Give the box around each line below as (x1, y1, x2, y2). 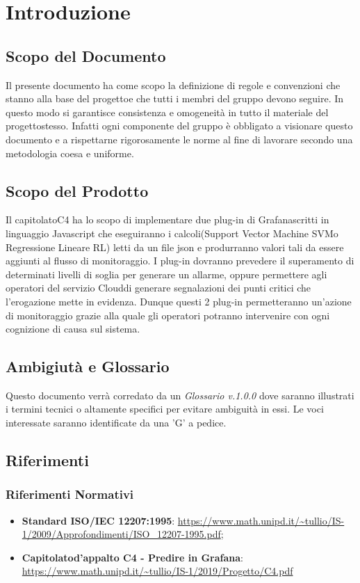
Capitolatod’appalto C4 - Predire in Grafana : (22, 550, 244, 564)
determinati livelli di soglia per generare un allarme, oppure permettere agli (6, 266, 327, 281)
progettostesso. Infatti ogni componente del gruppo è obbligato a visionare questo (6, 118, 353, 133)
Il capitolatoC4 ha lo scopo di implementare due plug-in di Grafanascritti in (6, 212, 329, 227)
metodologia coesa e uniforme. (6, 145, 134, 160)
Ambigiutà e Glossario (6, 356, 170, 377)
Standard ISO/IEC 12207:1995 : (22, 513, 175, 527)
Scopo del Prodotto (6, 179, 149, 201)
